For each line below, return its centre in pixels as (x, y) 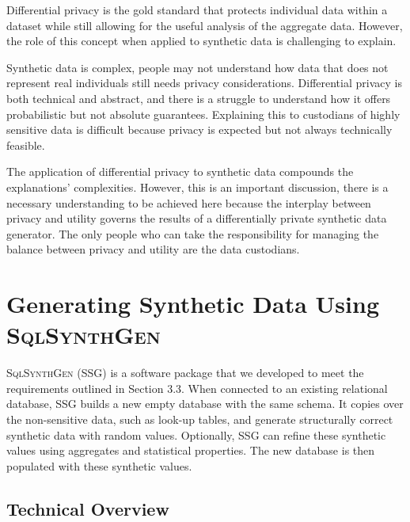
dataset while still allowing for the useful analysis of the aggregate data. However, (205, 25)
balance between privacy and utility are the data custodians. (153, 249)
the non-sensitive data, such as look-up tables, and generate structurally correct (200, 419)
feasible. (26, 145)
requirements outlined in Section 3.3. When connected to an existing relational (197, 388)
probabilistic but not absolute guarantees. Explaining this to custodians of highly (203, 114)
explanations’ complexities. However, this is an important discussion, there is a (197, 187)
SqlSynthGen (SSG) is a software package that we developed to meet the (185, 373)
